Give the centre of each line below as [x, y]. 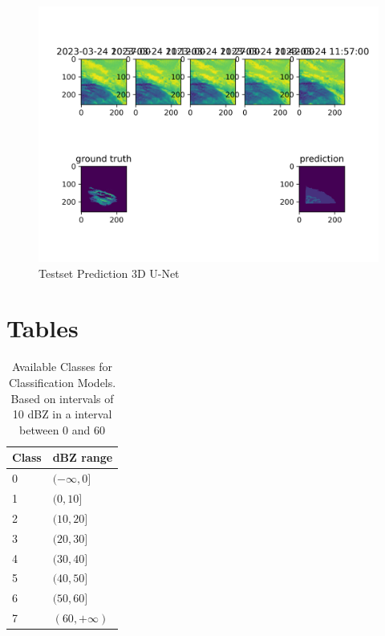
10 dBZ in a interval [62, 414]
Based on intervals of [62, 398]
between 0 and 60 [63, 429]
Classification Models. [62, 382]
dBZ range [83, 457]
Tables [43, 328]
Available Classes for [63, 367]
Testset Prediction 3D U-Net [109, 273]
